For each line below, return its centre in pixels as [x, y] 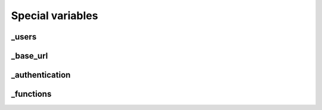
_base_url [30, 56]
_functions [31, 94]
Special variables [55, 16]
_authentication [41, 75]
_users [24, 37]
